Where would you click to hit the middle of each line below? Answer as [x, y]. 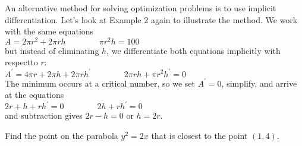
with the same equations [49, 31]
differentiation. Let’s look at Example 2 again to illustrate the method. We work [151, 19]
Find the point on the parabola [62, 135]
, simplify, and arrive [259, 83]
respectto [21, 62]
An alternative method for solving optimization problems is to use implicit [141, 8]
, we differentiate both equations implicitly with [194, 50]
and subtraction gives [44, 115]
